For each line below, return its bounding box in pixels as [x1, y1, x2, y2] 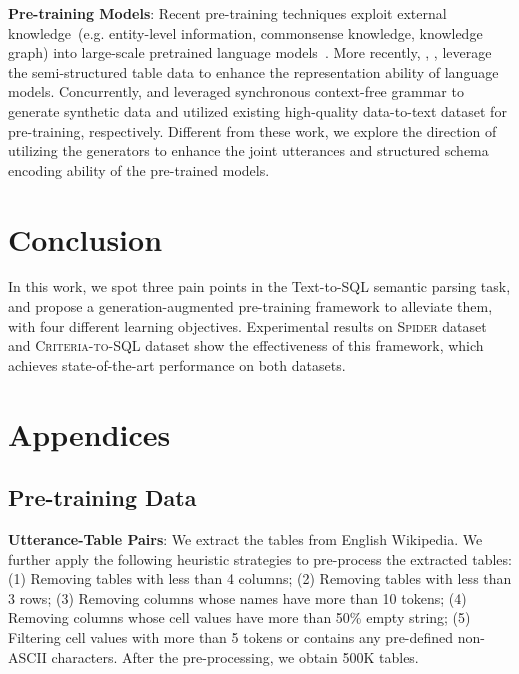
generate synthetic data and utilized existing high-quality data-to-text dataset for [8, 100, 507, 121]
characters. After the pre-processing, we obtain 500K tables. [51, 646, 419, 667]
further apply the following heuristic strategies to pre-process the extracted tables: [8, 548, 512, 569]
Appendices [8, 413, 171, 454]
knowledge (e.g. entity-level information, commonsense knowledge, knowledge [8, 22, 483, 43]
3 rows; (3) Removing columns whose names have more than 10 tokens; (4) [8, 587, 467, 608]
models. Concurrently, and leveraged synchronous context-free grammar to [8, 81, 464, 102]
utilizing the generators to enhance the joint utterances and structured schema [8, 140, 489, 161]
